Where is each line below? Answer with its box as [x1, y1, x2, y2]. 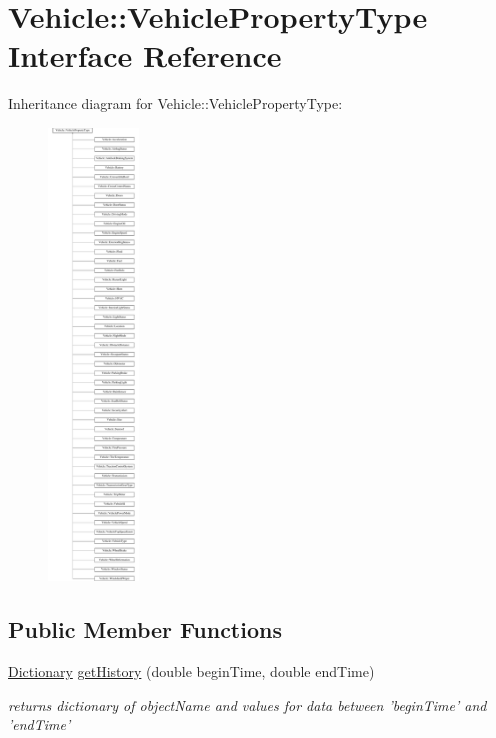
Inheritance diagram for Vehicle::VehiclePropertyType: [8, 93, 343, 114]
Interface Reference [8, 35, 282, 76]
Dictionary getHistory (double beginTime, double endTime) [8, 661, 375, 682]
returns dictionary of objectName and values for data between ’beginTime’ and [8, 694, 487, 715]
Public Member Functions [8, 614, 282, 645]
